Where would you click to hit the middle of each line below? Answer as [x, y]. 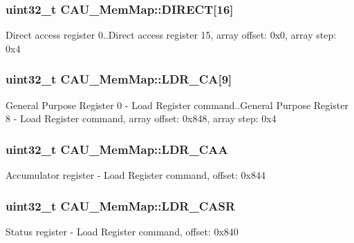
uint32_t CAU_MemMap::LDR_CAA [117, 149]
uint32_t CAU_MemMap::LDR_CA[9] [119, 79]
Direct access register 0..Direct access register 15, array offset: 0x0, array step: [171, 35]
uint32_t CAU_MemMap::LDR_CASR [121, 205]
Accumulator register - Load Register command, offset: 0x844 [136, 175]
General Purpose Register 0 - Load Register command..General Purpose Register [177, 105]
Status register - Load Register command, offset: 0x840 [122, 231]
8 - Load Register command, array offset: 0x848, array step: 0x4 [141, 118]
